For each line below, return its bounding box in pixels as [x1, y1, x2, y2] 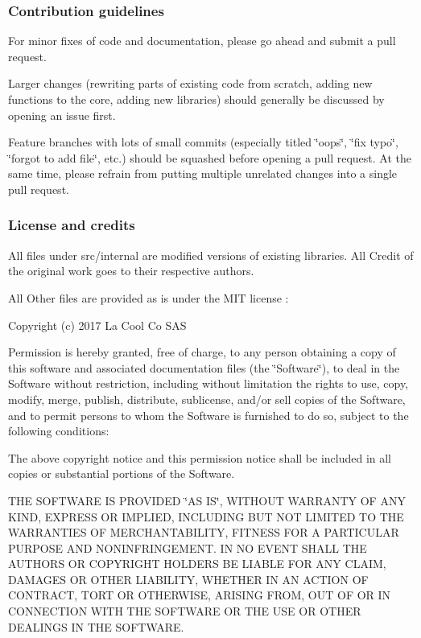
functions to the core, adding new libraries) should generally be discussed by [8, 91, 385, 107]
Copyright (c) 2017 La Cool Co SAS [8, 316, 187, 333]
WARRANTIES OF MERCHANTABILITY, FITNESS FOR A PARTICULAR [8, 524, 399, 541]
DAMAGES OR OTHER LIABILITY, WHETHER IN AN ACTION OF [8, 570, 369, 587]
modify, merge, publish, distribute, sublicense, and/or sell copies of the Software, [8, 390, 406, 407]
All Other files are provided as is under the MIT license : [8, 289, 289, 306]
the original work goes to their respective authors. [8, 262, 254, 279]
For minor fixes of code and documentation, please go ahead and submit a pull [8, 32, 396, 49]
